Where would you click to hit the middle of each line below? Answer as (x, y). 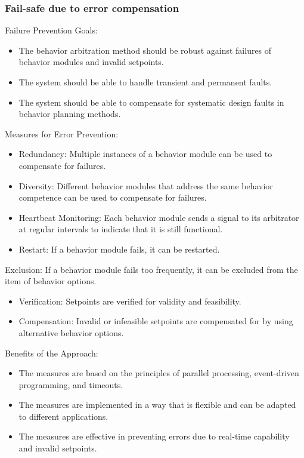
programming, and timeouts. (71, 384)
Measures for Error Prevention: (62, 133)
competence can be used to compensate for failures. (113, 197)
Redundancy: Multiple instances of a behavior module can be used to (145, 154)
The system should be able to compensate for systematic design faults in (151, 102)
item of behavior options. (51, 281)
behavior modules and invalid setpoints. (91, 62)
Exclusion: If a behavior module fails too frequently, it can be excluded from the (151, 269)
